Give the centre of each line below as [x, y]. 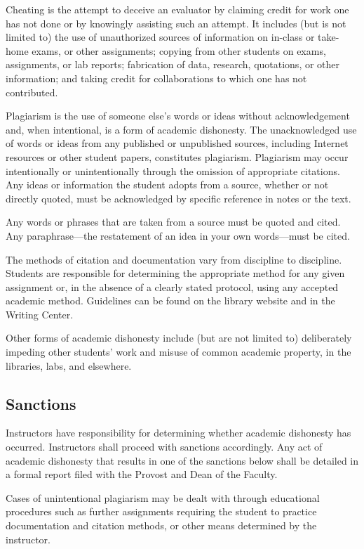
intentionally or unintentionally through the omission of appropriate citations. [173, 170]
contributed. [32, 92]
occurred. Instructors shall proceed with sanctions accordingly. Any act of [164, 447]
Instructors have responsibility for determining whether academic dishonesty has [178, 433]
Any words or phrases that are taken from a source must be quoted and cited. [173, 222]
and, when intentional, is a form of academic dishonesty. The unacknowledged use [181, 129]
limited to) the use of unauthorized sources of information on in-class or [160, 37]
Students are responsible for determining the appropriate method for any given [175, 273]
